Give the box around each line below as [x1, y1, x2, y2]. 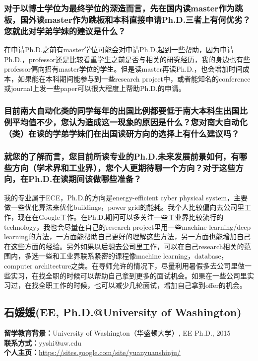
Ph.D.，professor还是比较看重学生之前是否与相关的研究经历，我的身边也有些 [4, 54, 251, 64]
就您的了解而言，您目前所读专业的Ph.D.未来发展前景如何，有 [4, 150, 239, 162]
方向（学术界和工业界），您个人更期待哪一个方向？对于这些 [12, 161, 236, 174]
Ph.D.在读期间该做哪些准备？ [28, 173, 142, 185]
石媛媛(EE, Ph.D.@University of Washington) [4, 304, 242, 320]
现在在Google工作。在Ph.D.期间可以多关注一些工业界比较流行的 [17, 211, 224, 222]
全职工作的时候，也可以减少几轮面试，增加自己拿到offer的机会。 [38, 280, 247, 290]
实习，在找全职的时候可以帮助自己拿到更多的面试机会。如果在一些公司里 [10, 270, 247, 280]
